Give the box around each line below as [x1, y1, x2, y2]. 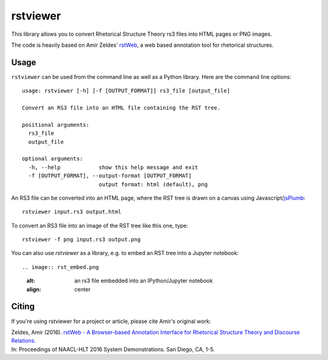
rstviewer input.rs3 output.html [22, 208, 121, 216]
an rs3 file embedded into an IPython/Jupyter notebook [74, 277, 213, 285]
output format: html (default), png [98, 181, 208, 188]
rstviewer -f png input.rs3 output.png [22, 236, 141, 243]
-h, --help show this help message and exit [28, 164, 199, 171]
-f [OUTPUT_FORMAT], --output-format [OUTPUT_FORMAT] [28, 172, 192, 179]
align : [26, 285, 41, 293]
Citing [11, 301, 35, 312]
